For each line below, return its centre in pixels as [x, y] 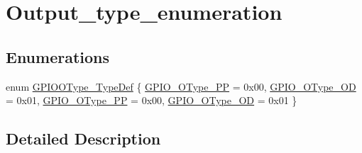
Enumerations [58, 56]
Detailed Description [83, 138]
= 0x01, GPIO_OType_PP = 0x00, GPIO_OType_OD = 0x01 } [152, 100]
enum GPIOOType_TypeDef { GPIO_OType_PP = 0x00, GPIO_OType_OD [181, 86]
